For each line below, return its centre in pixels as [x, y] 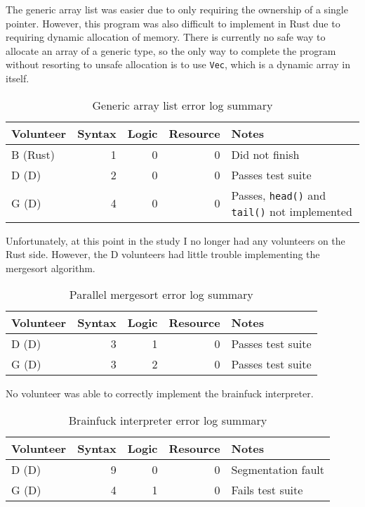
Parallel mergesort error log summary [161, 295]
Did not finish [265, 154]
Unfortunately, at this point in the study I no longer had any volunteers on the [175, 240]
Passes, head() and [279, 195]
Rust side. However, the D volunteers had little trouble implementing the [163, 254]
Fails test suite [267, 490]
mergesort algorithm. [51, 268]
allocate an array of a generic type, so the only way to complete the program [171, 50]
